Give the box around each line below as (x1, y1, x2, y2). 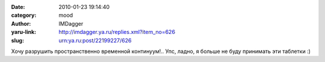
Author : (11, 20, 31, 27)
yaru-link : (11, 29, 36, 36)
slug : (11, 36, 24, 44)
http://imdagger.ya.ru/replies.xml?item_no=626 (58, 29, 176, 36)
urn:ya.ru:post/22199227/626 (58, 36, 132, 44)
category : (11, 12, 37, 19)
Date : (11, 4, 25, 10)
